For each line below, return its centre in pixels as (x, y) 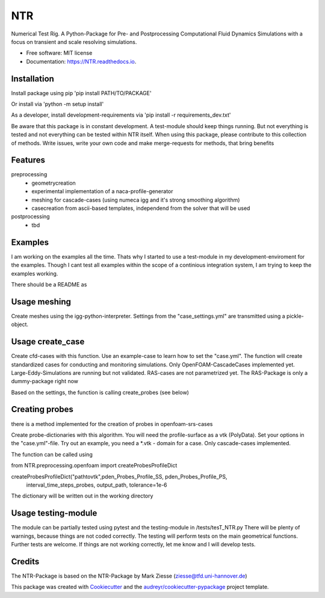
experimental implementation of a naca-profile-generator (102, 191)
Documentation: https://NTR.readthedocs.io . (81, 61)
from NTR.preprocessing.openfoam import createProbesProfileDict (94, 466)
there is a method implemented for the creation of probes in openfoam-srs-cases (112, 424)
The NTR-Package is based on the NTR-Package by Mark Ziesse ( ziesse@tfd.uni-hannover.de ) (129, 576)
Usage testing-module (54, 513)
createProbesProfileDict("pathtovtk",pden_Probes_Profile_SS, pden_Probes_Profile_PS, (119, 476)
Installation (32, 79)
